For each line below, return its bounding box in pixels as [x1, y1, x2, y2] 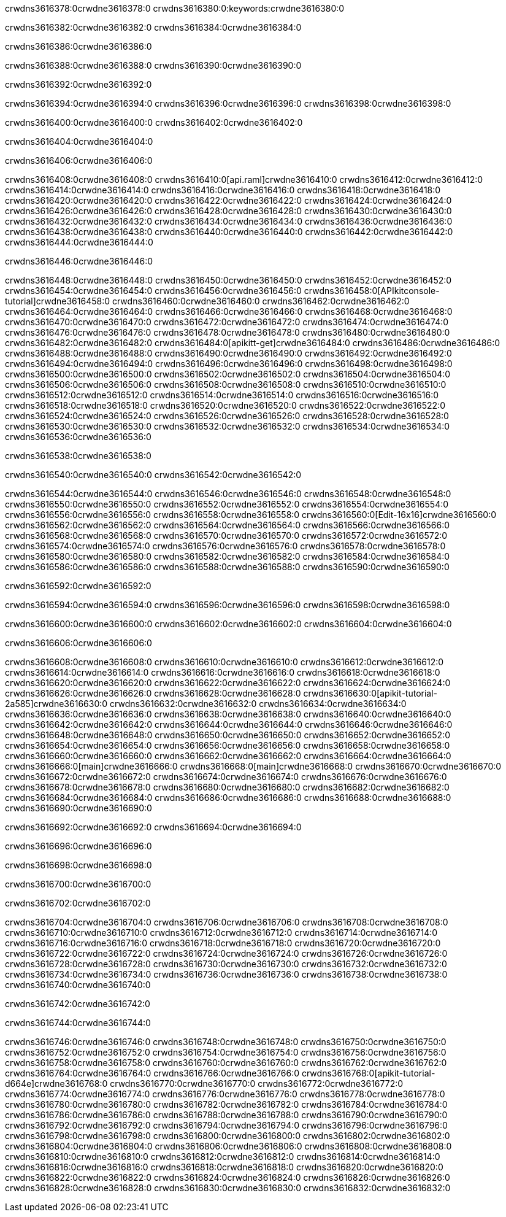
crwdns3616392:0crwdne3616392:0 [5, 79, 152, 90]
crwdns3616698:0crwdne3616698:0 [5, 860, 152, 870]
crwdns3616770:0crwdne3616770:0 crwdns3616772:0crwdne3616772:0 [110, 1078, 404, 1089]
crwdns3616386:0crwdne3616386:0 [5, 41, 152, 52]
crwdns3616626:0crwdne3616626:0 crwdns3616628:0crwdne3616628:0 [5, 688, 301, 698]
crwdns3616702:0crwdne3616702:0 [5, 898, 151, 908]
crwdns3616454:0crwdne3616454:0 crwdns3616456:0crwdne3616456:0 [5, 285, 302, 296]
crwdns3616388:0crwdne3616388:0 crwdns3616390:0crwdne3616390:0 [5, 60, 302, 71]
